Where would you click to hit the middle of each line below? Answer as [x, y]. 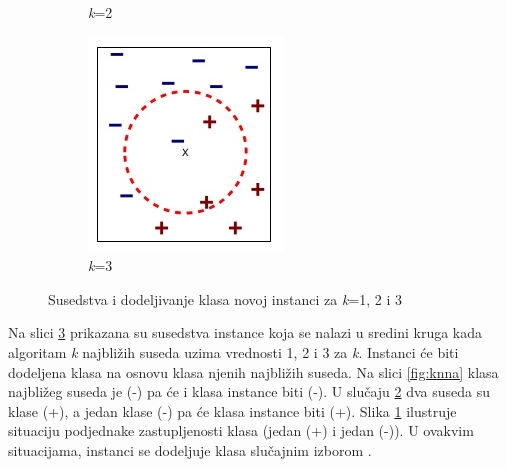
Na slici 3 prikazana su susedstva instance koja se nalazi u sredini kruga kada [245, 332]
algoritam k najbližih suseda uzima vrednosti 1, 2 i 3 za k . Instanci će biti [233, 351]
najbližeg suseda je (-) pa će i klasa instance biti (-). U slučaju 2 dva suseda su [249, 391]
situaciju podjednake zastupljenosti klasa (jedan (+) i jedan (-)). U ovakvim [241, 430]
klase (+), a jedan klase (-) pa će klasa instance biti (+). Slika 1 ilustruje [232, 410]
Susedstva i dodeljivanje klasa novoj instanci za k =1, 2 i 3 [225, 298]
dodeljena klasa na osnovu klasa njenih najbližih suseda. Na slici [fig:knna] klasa [253, 371]
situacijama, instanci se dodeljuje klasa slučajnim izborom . [190, 449]
